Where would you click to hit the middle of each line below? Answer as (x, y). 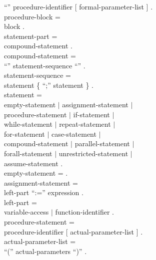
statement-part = (31, 36)
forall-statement (28, 153)
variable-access (26, 212)
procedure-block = (32, 16)
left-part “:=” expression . (44, 192)
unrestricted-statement (93, 153)
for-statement (24, 133)
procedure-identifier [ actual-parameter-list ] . (73, 231)
